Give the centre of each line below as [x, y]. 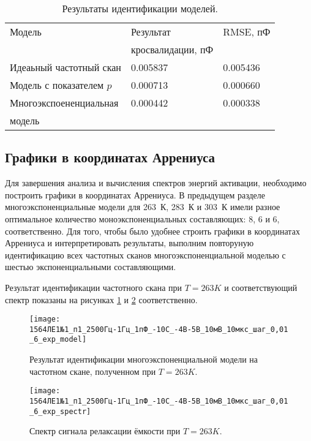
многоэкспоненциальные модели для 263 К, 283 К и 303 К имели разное [143, 207]
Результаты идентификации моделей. [140, 8]
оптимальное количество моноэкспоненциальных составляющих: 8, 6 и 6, [142, 218]
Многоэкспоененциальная [64, 103]
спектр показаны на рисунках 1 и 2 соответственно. [101, 299]
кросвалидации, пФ [172, 49]
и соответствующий [261, 287]
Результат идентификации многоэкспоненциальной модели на [144, 359]
